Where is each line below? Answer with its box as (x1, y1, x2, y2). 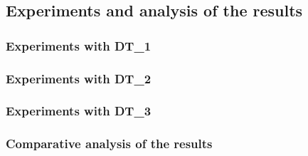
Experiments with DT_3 (6, 102, 152, 120)
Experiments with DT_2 (6, 69, 152, 87)
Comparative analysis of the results (6, 135, 213, 152)
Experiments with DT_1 (6, 36, 152, 54)
